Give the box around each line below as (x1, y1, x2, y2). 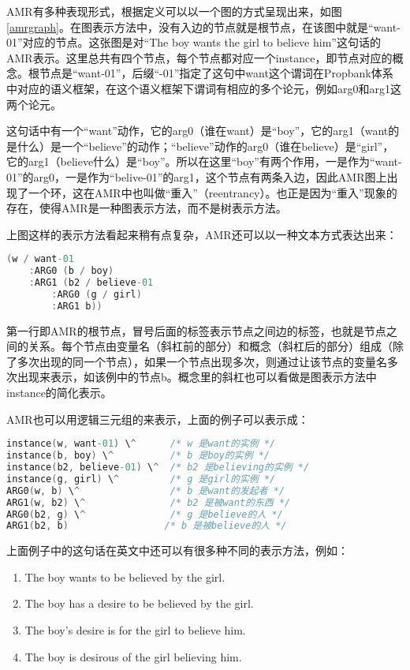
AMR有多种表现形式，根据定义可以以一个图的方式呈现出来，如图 (6, 3, 342, 19)
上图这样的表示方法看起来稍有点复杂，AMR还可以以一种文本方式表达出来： (6, 226, 397, 242)
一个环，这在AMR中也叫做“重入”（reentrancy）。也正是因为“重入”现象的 (28, 184, 397, 200)
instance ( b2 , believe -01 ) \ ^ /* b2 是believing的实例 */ (6, 462, 310, 473)
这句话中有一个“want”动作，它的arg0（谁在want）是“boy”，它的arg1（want (6, 122, 389, 139)
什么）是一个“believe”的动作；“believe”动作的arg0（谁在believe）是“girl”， (17, 137, 394, 154)
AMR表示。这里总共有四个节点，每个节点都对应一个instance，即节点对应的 (6, 49, 393, 66)
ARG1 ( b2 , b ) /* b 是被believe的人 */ (6, 520, 287, 532)
